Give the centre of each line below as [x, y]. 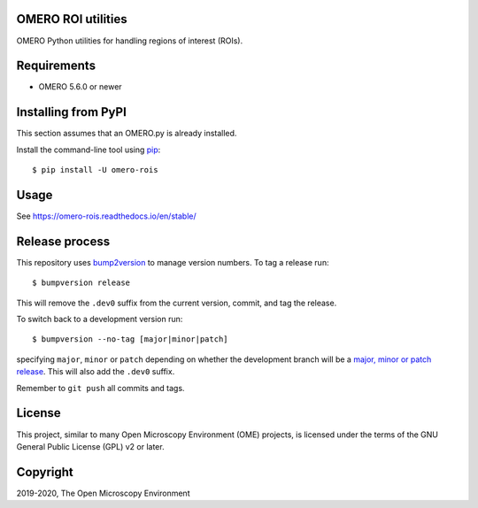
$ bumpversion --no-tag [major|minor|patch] [131, 339]
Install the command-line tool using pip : [89, 150]
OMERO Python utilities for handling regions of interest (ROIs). [130, 41]
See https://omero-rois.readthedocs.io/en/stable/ [106, 216]
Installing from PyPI [72, 112]
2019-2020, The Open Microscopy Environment [103, 493]
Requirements [56, 66]
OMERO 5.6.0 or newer [81, 87]
